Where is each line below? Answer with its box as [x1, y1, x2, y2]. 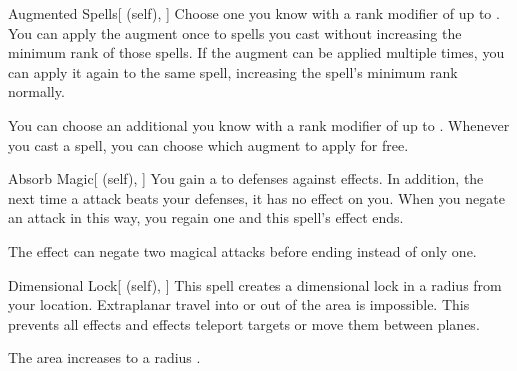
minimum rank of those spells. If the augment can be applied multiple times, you [8, 42, 505, 63]
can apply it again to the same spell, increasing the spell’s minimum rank [8, 61, 458, 82]
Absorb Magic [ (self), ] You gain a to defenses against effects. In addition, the [8, 168, 484, 189]
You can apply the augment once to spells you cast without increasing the [8, 22, 462, 43]
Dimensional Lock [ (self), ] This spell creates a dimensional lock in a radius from [8, 274, 502, 295]
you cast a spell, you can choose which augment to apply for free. [8, 134, 409, 155]
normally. [8, 81, 65, 102]
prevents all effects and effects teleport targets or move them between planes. [8, 313, 480, 334]
